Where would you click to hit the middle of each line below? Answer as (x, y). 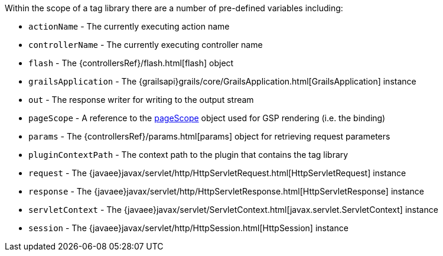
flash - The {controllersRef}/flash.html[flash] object (131, 63)
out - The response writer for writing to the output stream (141, 100)
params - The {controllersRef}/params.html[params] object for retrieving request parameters (209, 136)
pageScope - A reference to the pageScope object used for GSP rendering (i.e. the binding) (207, 118)
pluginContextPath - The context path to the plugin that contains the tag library (188, 155)
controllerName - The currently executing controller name (146, 45)
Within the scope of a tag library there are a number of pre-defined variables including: (174, 8)
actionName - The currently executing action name (129, 26)
